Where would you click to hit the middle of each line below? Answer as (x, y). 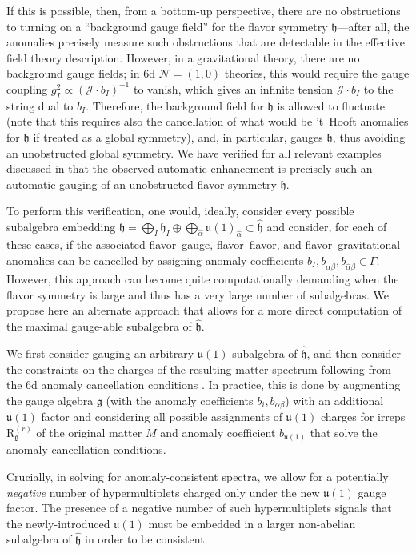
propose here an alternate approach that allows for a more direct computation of (204, 310)
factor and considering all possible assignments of (162, 417)
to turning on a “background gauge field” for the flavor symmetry (167, 26)
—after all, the (373, 26)
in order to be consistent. (146, 539)
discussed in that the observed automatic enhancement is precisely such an (190, 168)
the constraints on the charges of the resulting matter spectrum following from (199, 369)
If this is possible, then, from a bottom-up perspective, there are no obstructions (204, 10)
